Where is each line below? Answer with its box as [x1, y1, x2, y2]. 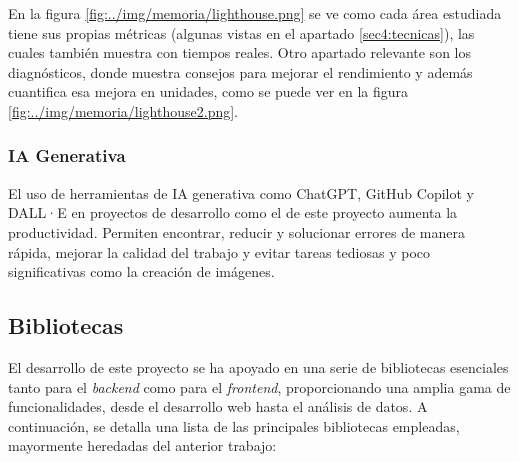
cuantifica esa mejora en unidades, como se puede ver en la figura [8, 81, 409, 102]
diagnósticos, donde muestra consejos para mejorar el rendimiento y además [8, 61, 473, 82]
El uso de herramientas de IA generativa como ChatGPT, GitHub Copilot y [8, 182, 474, 203]
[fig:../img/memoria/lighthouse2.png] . [8, 100, 239, 121]
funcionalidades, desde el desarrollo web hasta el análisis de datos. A [8, 396, 428, 417]
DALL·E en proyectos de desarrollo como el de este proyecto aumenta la [8, 202, 458, 223]
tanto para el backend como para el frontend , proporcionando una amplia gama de [8, 376, 511, 397]
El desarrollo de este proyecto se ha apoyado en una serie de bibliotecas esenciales [8, 356, 509, 377]
